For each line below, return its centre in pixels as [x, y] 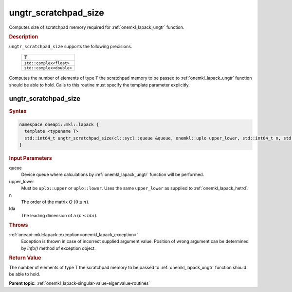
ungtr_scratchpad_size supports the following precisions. [71, 46]
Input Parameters [30, 158]
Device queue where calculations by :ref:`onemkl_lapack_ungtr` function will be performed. [113, 174]
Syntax [18, 111]
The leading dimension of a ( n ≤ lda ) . [59, 215]
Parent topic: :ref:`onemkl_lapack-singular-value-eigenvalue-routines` [80, 283]
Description [24, 36]
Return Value [25, 258]
